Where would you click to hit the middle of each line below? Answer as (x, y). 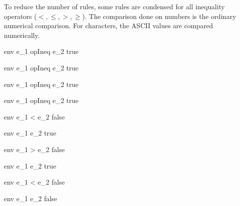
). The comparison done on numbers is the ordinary (159, 16)
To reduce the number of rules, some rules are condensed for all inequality (114, 6)
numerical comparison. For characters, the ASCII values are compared (109, 26)
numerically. (22, 35)
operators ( (20, 16)
